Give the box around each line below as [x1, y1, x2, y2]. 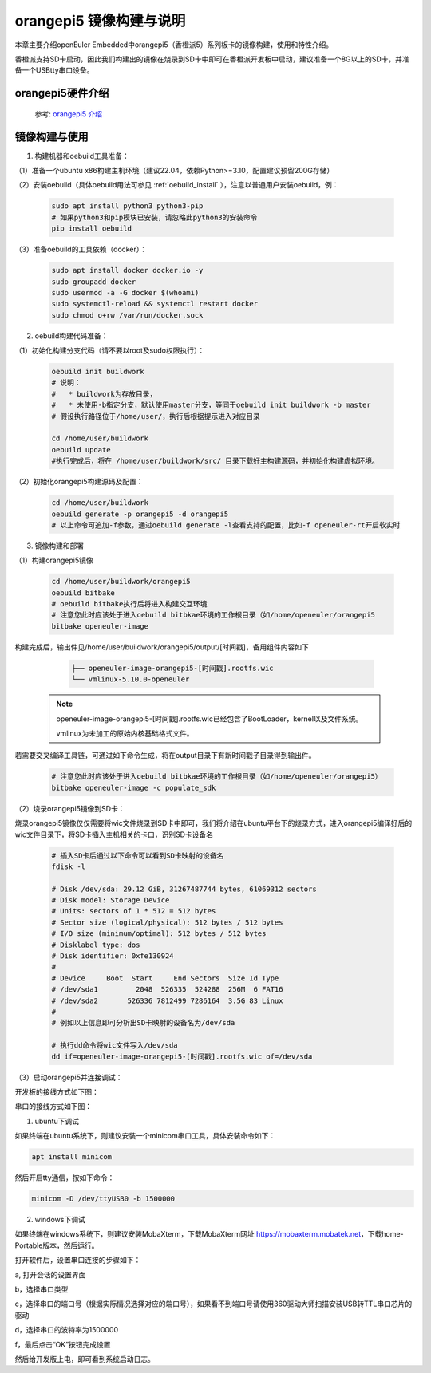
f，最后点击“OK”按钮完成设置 [14, 1339, 111, 1349]
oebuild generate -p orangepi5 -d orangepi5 [51, 509, 229, 519]
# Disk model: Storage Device [51, 896, 170, 905]
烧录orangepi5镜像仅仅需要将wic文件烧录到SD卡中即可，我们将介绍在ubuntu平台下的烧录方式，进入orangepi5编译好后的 [14, 819, 413, 828]
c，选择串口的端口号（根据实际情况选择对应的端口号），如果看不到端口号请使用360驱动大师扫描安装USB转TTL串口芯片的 [14, 1299, 413, 1308]
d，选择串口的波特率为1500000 [14, 1325, 119, 1335]
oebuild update [51, 445, 111, 454]
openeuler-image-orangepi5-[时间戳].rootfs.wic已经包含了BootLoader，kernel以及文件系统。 [56, 714, 363, 724]
